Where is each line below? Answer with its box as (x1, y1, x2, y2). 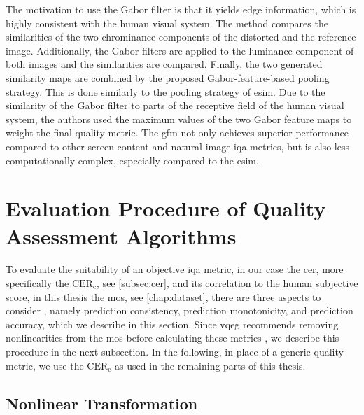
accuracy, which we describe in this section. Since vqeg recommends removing (6, 316, 339, 331)
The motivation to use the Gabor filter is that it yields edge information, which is (6, 2, 356, 16)
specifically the (6, 276, 69, 290)
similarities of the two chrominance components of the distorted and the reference (6, 29, 356, 44)
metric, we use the (6, 358, 84, 372)
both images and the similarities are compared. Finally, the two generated (6, 57, 323, 71)
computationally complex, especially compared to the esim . (6, 153, 259, 167)
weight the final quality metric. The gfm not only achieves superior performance (6, 125, 349, 140)
